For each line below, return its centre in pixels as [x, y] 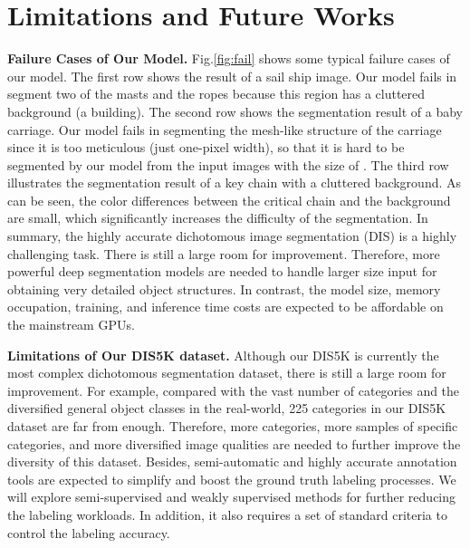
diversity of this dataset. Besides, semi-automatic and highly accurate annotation [232, 461]
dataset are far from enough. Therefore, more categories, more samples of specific [233, 426]
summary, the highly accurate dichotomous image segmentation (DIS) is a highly [232, 236]
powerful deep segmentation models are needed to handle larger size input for [222, 271]
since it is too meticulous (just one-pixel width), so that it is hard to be [206, 147]
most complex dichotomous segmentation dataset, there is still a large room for [227, 373]
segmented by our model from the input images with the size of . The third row [228, 164]
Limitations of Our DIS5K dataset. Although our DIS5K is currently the [223, 355]
